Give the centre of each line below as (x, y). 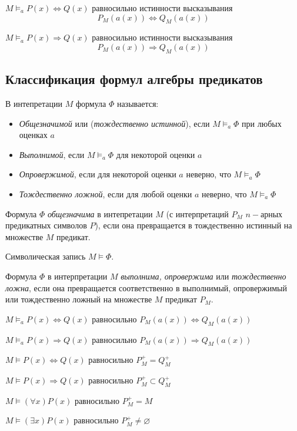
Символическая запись (46, 256)
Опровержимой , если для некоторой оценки (98, 174)
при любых (262, 123)
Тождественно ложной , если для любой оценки (106, 193)
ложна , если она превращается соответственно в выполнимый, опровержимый (146, 287)
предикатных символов (46, 225)
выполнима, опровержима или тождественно (203, 276)
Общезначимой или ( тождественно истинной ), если (114, 123)
